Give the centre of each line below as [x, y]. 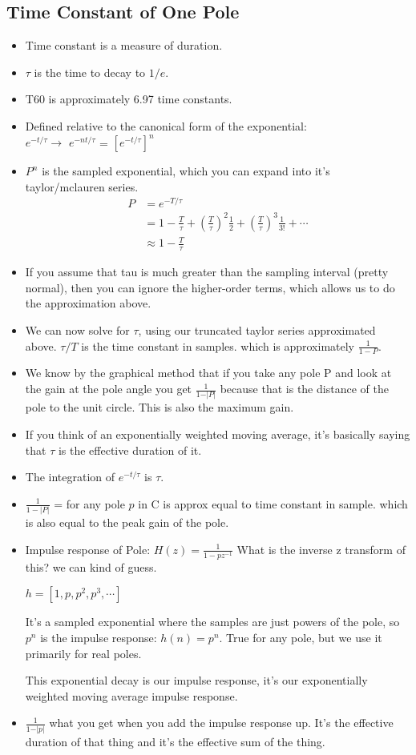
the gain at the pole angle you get [109, 389]
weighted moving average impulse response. [131, 695]
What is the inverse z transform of [321, 549]
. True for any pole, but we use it [301, 637]
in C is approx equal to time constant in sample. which [273, 503]
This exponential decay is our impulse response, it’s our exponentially [196, 680]
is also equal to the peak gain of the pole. [127, 522]
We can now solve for [77, 330]
